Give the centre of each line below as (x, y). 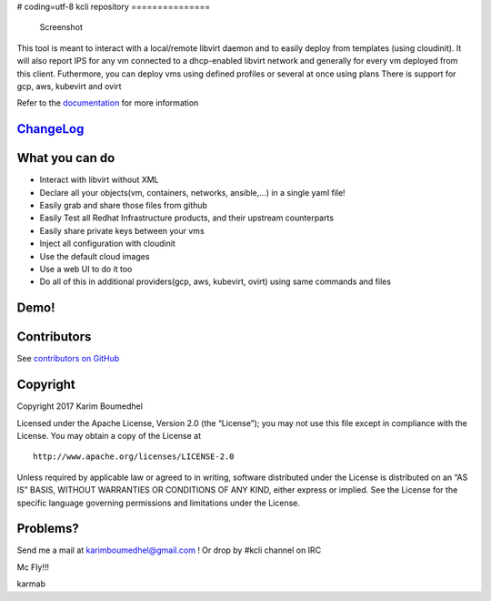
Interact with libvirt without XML (99, 180)
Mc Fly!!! (33, 567)
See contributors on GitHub (68, 359)
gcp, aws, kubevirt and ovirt (69, 86)
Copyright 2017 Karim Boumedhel (80, 406)
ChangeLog (50, 129)
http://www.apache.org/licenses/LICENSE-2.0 (134, 457)
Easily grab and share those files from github (124, 206)
